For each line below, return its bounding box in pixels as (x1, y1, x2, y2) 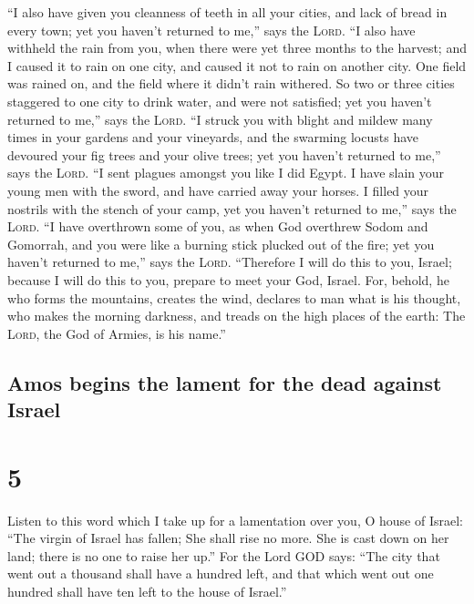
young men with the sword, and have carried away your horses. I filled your (7, 180, 429, 200)
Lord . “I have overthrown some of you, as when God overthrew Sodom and (7, 217, 428, 236)
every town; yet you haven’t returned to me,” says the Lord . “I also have (7, 20, 416, 39)
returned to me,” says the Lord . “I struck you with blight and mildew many (7, 109, 433, 128)
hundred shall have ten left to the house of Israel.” (7, 581, 287, 600)
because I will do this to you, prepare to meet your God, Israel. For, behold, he (7, 270, 449, 289)
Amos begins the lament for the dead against (7, 368, 442, 396)
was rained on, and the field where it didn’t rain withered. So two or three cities (7, 74, 455, 93)
